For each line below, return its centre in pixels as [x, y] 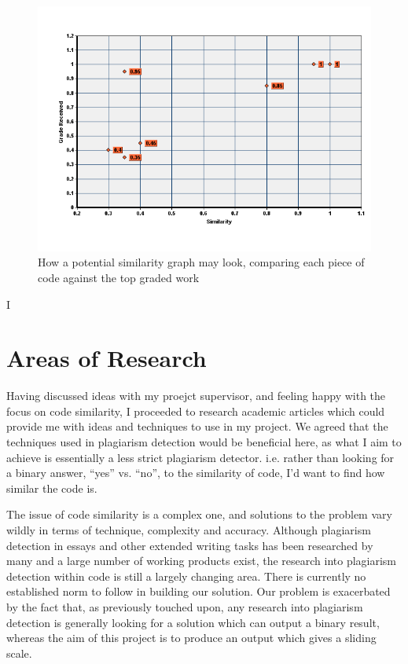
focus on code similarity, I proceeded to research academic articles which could [196, 411]
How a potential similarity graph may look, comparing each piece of [201, 262]
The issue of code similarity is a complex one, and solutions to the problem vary [199, 514]
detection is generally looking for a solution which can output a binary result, [193, 622]
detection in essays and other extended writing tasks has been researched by [190, 545]
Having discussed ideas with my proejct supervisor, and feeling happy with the [196, 396]
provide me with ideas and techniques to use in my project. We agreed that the [197, 426]
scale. [19, 653]
